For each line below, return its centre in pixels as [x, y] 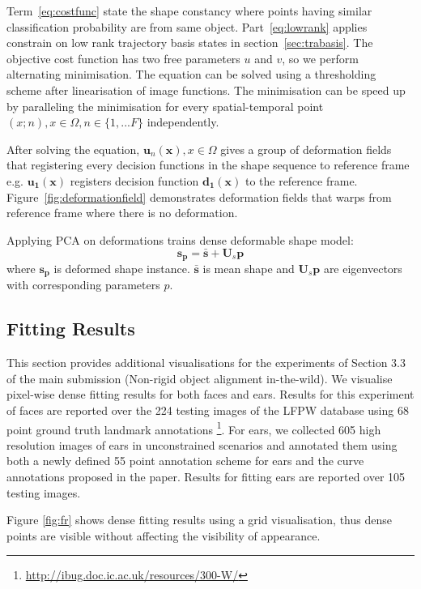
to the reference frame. [301, 180]
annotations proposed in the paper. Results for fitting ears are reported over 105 [206, 477]
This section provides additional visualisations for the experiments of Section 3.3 [206, 363]
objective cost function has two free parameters [123, 58]
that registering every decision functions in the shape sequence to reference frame [208, 165]
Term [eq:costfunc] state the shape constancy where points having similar [189, 11]
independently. [183, 122]
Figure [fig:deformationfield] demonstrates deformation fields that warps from [199, 196]
